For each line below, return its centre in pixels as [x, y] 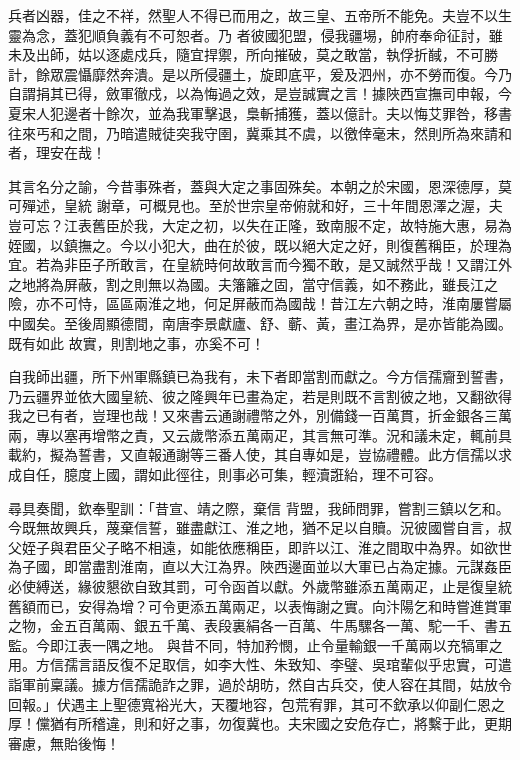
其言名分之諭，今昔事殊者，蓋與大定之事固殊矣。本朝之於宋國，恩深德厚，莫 [260, 185]
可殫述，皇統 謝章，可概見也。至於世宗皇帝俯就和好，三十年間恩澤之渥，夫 [255, 205]
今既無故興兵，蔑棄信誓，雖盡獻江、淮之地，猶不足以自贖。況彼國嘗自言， [253, 527]
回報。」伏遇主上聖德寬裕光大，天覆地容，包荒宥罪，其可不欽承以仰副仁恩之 [256, 703]
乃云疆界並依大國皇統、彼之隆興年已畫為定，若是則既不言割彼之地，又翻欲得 [260, 395]
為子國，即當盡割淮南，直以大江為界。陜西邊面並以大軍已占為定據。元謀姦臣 [260, 566]
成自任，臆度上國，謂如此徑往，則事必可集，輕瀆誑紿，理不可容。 [225, 474]
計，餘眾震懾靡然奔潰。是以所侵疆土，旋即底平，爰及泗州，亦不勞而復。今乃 [260, 73]
